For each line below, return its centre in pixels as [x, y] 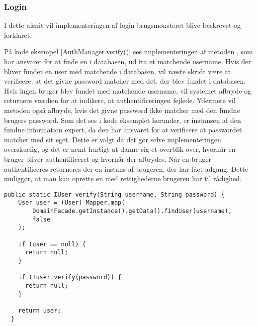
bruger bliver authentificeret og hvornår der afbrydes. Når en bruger [108, 159]
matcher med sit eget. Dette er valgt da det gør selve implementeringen [113, 139]
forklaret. [18, 35]
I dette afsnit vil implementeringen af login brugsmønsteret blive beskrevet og [123, 25]
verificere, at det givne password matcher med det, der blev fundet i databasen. [125, 81]
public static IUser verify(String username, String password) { [114, 194]
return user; [40, 310]
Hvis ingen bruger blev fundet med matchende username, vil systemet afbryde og [128, 90]
